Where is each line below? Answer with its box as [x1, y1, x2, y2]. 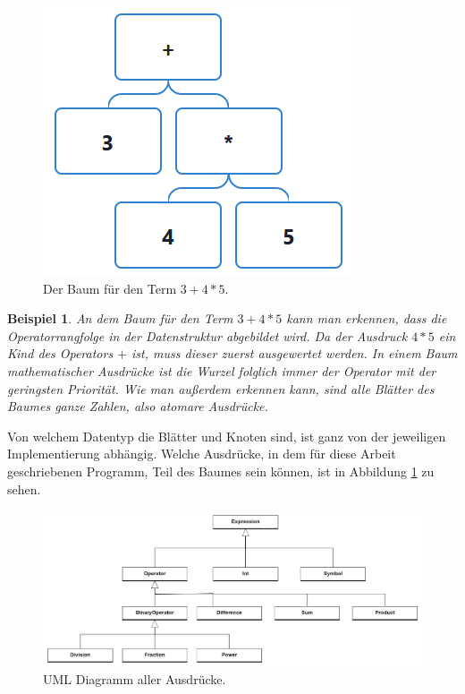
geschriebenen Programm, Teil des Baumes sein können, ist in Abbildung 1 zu [7, 461, 435, 480]
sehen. [7, 479, 41, 498]
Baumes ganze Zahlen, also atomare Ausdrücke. [7, 397, 268, 416]
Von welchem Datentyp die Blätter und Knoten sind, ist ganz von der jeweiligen [7, 426, 446, 445]
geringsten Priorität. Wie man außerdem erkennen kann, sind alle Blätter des [7, 379, 435, 398]
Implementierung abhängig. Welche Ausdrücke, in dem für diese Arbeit [7, 444, 396, 463]
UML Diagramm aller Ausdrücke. [43, 670, 226, 689]
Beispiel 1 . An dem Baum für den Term [7, 309, 233, 328]
